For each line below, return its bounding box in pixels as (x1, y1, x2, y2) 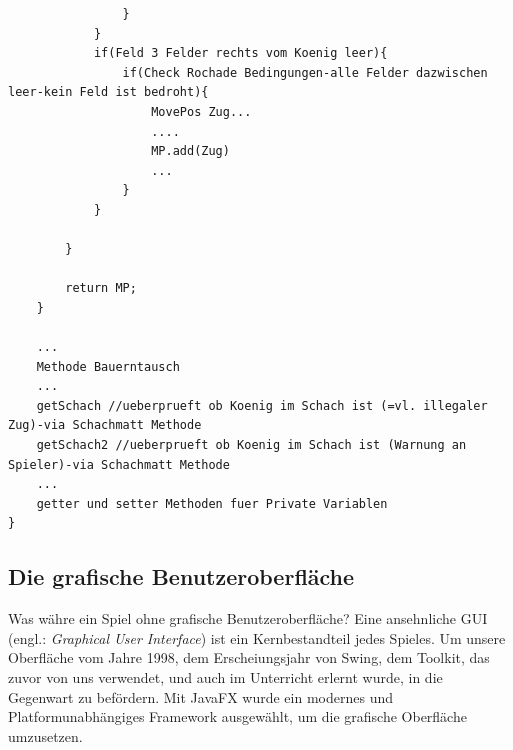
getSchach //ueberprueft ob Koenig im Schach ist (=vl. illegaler (36, 398, 488, 413)
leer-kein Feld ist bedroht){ (8, 85, 209, 100)
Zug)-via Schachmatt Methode (8, 418, 202, 433)
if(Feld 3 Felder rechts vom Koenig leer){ (93, 46, 388, 61)
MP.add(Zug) (151, 144, 230, 159)
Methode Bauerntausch (36, 359, 180, 374)
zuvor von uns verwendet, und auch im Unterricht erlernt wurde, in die (8, 667, 443, 688)
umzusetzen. (8, 725, 83, 746)
